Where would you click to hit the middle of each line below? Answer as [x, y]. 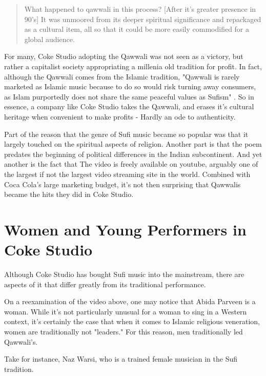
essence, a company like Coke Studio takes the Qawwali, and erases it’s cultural [129, 106]
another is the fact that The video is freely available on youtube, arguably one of [131, 164]
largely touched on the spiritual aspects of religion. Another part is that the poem [133, 144]
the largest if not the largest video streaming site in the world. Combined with [127, 174]
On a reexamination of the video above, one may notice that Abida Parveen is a [130, 301]
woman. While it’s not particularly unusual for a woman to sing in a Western [126, 311]
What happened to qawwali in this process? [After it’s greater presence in [140, 9]
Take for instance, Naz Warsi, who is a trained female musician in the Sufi [121, 359]
